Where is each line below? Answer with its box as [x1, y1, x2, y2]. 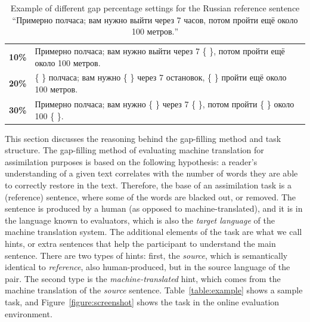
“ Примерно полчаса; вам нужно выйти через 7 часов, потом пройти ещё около [12, 13, 298, 26]
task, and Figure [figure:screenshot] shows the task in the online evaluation [5, 295, 280, 308]
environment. [5, 307, 52, 320]
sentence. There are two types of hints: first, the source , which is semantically [5, 249, 288, 261]
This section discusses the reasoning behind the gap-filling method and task [5, 132, 281, 144]
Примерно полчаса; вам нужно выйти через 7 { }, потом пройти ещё [35, 45, 285, 57]
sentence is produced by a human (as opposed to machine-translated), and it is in [5, 202, 303, 215]
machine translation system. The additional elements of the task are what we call [5, 225, 302, 238]
